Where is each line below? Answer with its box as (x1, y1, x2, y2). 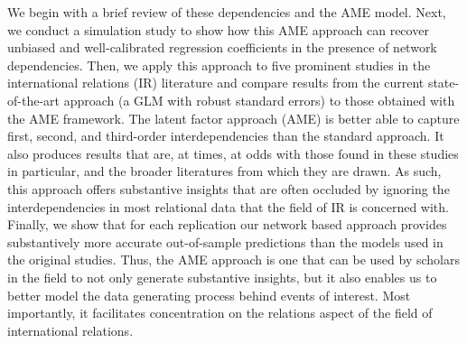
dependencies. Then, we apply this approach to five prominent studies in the (7, 55, 431, 74)
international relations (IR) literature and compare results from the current (7, 73, 425, 92)
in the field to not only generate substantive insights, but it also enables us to (7, 267, 437, 286)
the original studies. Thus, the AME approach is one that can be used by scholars (7, 250, 460, 269)
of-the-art (7, 90, 60, 109)
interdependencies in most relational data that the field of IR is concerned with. (7, 197, 449, 216)
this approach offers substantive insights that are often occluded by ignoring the (7, 179, 450, 198)
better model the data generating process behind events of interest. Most (7, 285, 411, 304)
